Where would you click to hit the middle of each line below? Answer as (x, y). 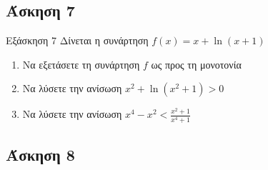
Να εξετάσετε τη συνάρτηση (81, 64)
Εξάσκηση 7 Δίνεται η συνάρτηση (77, 40)
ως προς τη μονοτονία (196, 64)
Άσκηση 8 (40, 154)
